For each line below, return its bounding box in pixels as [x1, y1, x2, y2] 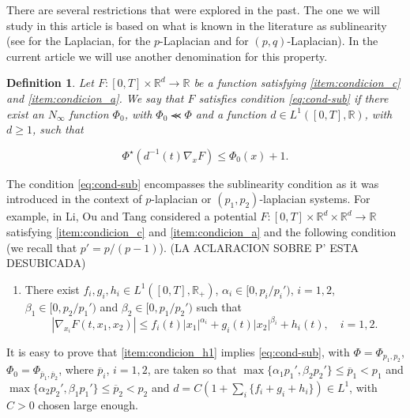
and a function [195, 105, 267, 122]
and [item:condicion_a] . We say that [6, 89, 184, 106]
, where [58, 361, 94, 378]
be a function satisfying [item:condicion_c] [194, 74, 401, 91]
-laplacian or [151, 190, 212, 207]
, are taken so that [147, 361, 237, 378]
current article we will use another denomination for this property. [6, 47, 328, 64]
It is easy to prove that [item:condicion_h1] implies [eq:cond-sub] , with [6, 344, 350, 360]
